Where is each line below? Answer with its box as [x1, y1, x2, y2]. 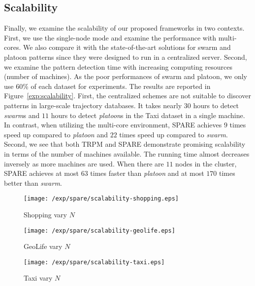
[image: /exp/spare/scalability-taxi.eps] [24, 258, 165, 266]
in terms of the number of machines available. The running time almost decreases [4, 148, 250, 159]
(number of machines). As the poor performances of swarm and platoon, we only [4, 71, 248, 82]
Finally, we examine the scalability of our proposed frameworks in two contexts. [4, 23, 245, 33]
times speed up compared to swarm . [119, 129, 228, 139]
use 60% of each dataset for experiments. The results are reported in [4, 81, 211, 91]
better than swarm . [4, 177, 62, 188]
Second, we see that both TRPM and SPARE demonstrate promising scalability [4, 139, 246, 149]
